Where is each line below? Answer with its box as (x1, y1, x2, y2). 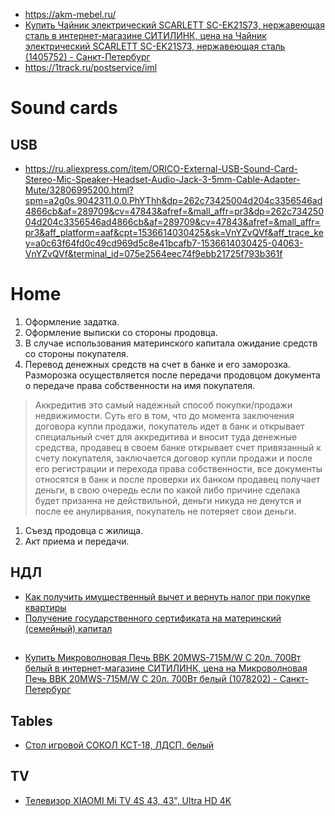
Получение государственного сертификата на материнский (24, 612, 282, 624)
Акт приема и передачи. (24, 535, 130, 547)
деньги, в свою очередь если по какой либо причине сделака (34, 484, 301, 496)
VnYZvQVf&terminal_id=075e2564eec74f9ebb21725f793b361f (24, 248, 283, 259)
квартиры (24, 601, 67, 613)
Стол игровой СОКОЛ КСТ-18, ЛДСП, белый (24, 739, 215, 751)
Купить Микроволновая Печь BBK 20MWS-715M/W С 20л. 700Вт (24, 652, 302, 664)
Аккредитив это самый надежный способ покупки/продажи (34, 399, 293, 411)
